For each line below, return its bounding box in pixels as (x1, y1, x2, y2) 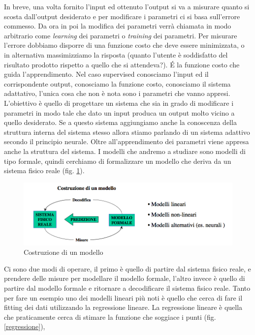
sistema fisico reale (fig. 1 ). (4, 165, 85, 176)
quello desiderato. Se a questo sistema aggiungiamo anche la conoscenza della (4, 117, 237, 127)
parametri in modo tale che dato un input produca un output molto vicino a (4, 107, 235, 118)
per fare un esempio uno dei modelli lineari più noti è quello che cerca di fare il (4, 292, 243, 303)
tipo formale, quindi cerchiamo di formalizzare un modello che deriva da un (4, 155, 231, 166)
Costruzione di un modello (24, 247, 103, 257)
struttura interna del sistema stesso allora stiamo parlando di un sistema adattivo (4, 126, 250, 137)
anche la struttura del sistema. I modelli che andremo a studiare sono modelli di (4, 146, 246, 156)
